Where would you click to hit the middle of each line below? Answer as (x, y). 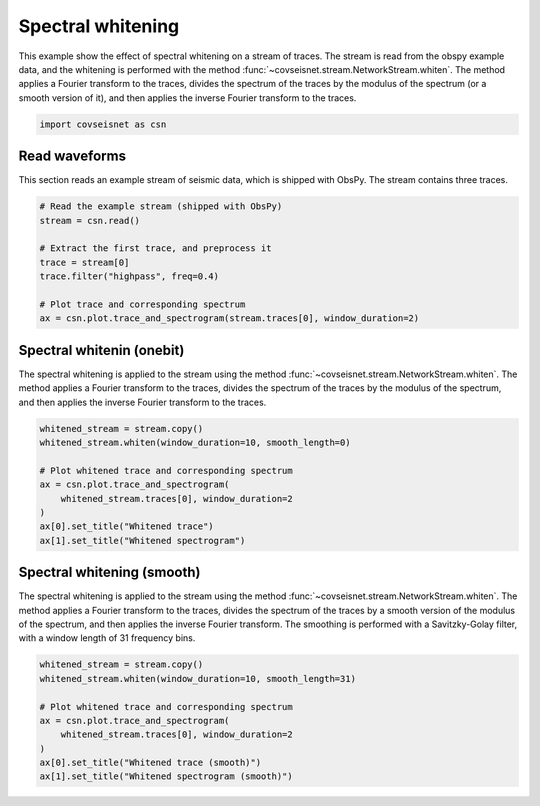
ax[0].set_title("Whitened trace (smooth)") (150, 763)
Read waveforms (72, 156)
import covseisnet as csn (103, 124)
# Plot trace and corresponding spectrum (142, 304)
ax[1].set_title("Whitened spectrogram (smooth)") (166, 776)
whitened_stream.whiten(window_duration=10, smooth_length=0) (195, 442)
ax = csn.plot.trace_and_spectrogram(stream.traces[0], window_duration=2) (229, 318)
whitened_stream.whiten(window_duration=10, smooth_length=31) (198, 678)
